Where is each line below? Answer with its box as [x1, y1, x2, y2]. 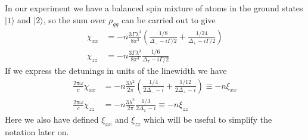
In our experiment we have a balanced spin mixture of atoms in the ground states [5, 2, 303, 14]
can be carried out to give [122, 13, 216, 26]
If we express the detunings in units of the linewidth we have [5, 64, 227, 77]
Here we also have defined [5, 113, 99, 125]
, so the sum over [43, 13, 106, 26]
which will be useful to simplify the [144, 113, 272, 125]
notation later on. [5, 125, 69, 138]
